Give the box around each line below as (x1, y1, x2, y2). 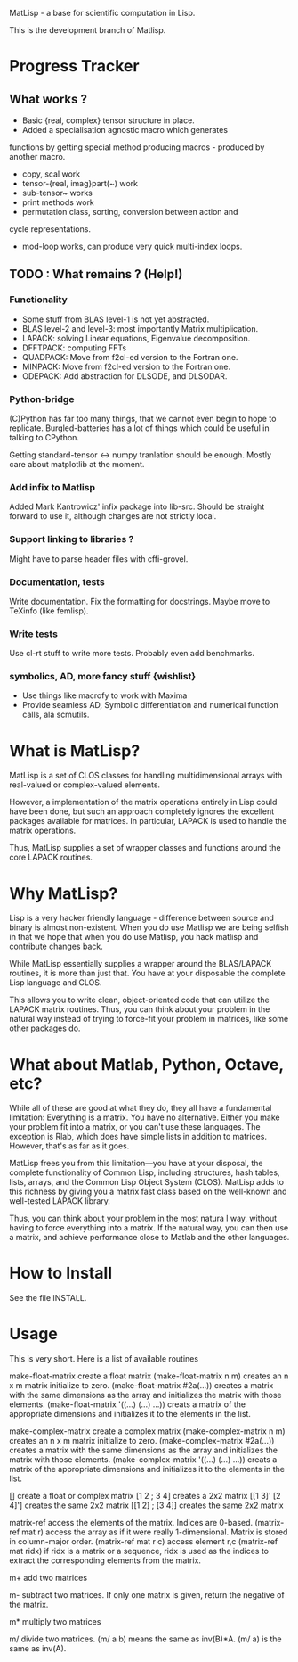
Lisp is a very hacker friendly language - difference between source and (9, 913, 274, 924)
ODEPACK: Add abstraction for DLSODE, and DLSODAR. (21, 370, 228, 382)
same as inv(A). (9, 1643, 67, 1654)
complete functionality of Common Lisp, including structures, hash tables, (9, 1167, 280, 1178)
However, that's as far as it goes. (9, 1140, 130, 1151)
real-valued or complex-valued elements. (9, 779, 161, 790)
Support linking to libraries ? (9, 533, 134, 546)
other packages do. (9, 1023, 81, 1033)
